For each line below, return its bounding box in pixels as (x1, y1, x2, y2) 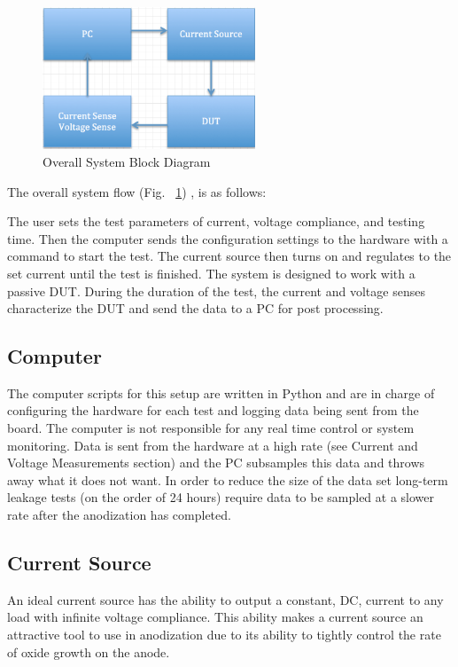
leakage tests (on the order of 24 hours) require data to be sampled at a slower (7, 488, 435, 506)
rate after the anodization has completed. (7, 506, 231, 524)
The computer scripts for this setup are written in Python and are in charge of (7, 383, 435, 402)
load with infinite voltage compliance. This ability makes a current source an (7, 608, 423, 626)
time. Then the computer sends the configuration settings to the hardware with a (7, 229, 448, 247)
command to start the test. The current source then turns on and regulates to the (7, 247, 452, 265)
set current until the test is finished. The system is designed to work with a (7, 263, 415, 282)
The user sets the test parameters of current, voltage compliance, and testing (7, 212, 425, 231)
